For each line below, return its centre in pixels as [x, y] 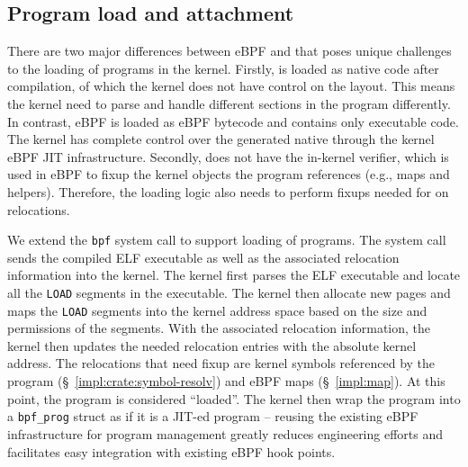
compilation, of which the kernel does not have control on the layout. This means [231, 86]
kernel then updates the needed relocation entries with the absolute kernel [212, 345]
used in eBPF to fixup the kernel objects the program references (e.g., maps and [229, 174]
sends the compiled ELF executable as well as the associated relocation [203, 257]
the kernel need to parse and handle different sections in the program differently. [229, 103]
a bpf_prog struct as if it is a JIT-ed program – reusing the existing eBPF [213, 416]
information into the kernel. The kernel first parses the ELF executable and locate [234, 275]
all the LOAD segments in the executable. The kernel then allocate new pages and [229, 292]
